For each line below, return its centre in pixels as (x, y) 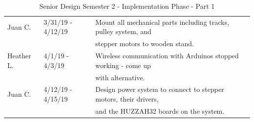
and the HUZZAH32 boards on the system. (160, 111)
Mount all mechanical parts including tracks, (162, 22)
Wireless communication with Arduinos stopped (167, 56)
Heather (19, 56)
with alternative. (120, 77)
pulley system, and (123, 31)
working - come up (123, 65)
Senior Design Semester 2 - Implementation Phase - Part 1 (127, 6)
